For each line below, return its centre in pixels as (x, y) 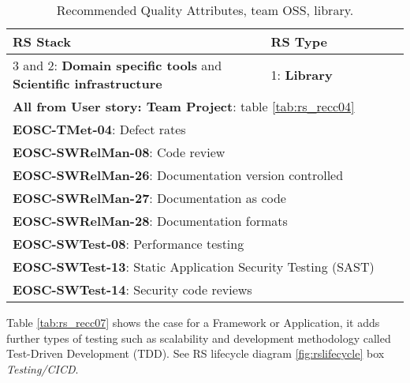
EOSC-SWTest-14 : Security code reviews (132, 289)
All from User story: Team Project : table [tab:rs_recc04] (184, 106)
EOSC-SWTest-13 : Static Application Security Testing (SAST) (194, 267)
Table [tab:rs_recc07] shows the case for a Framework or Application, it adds (193, 322)
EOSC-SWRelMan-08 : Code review (119, 152)
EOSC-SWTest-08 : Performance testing (129, 244)
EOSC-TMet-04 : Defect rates (99, 129)
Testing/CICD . (43, 368)
